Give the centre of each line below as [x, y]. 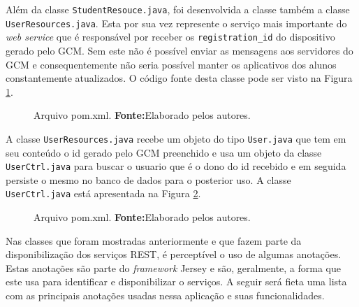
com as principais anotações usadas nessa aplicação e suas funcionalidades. [165, 295]
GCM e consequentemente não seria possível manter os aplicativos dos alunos [171, 64]
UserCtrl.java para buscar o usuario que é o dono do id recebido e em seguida [176, 166]
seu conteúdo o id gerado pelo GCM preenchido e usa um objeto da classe [164, 152]
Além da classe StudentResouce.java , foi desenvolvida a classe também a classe [178, 9]
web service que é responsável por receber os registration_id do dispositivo [170, 37]
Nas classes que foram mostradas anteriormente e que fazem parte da [154, 240]
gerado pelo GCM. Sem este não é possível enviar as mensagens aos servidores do [179, 50]
